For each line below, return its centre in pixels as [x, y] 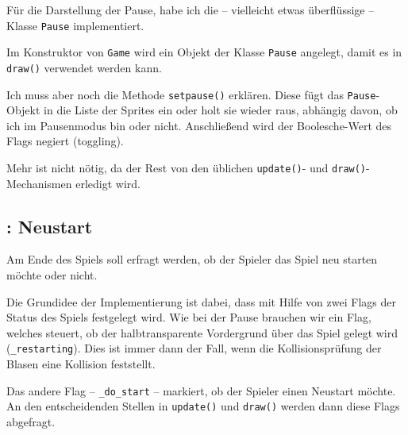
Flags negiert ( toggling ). [65, 141]
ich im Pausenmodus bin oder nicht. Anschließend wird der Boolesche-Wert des [199, 125]
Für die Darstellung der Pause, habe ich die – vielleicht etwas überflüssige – [191, 10]
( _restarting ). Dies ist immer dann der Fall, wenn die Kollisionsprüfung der [194, 348]
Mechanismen [39, 183]
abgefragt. [31, 421]
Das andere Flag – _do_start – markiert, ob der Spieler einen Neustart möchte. [201, 390]
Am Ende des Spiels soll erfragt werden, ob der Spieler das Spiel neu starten [192, 259]
